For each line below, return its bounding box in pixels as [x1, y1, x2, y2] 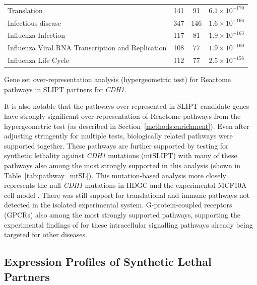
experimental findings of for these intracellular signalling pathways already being [4, 219, 253, 230]
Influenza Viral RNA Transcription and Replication [8, 42, 167, 53]
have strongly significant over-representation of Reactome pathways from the [4, 111, 241, 121]
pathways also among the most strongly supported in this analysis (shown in [4, 160, 240, 170]
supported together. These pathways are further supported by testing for [4, 140, 229, 151]
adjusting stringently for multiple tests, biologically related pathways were [4, 130, 233, 141]
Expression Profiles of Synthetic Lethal [4, 254, 212, 269]
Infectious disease [8, 17, 61, 28]
